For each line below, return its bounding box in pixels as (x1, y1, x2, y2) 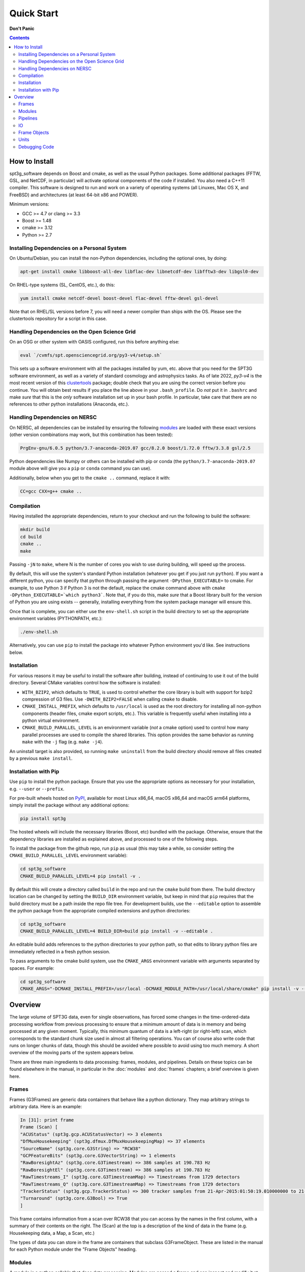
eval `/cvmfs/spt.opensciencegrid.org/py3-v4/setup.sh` (20, 353, 163, 358)
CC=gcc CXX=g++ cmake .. (20, 488, 82, 494)
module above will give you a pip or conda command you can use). (9, 466, 152, 472)
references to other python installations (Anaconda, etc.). (9, 401, 130, 407)
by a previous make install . (9, 756, 73, 762)
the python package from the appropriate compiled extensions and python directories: (9, 908, 191, 914)
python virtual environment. (22, 717, 80, 724)
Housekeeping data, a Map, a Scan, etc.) (9, 1230, 95, 1236)
